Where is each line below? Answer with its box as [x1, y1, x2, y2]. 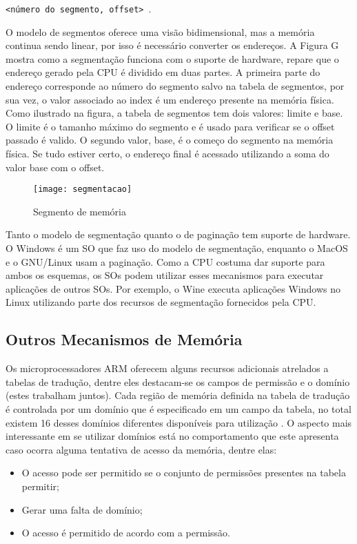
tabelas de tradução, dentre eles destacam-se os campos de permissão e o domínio [6, 374, 350, 389]
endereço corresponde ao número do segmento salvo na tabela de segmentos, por [6, 79, 345, 93]
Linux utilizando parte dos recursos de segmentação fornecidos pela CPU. [6, 295, 316, 309]
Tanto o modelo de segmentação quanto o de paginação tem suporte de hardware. [6, 227, 351, 242]
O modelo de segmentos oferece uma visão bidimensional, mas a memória [6, 24, 315, 39]
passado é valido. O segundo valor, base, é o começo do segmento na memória [6, 133, 334, 147]
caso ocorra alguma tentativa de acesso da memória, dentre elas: [6, 442, 277, 456]
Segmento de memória [33, 204, 126, 218]
